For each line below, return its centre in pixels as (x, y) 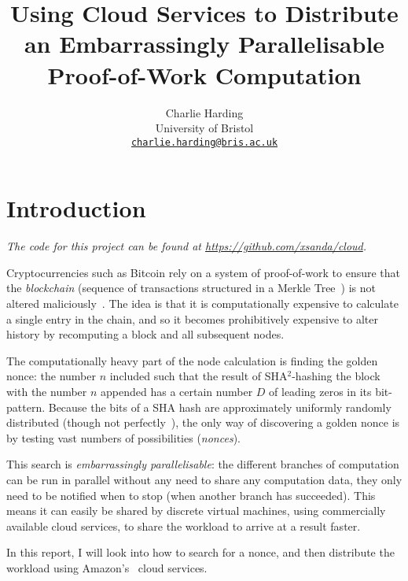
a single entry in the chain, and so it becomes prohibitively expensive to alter (192, 318)
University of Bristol (204, 128)
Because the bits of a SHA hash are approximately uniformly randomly (220, 407)
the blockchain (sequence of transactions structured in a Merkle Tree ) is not (191, 288)
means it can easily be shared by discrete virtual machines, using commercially (196, 511)
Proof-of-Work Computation (204, 74)
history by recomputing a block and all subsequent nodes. (145, 334)
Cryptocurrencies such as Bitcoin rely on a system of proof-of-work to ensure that (204, 272)
